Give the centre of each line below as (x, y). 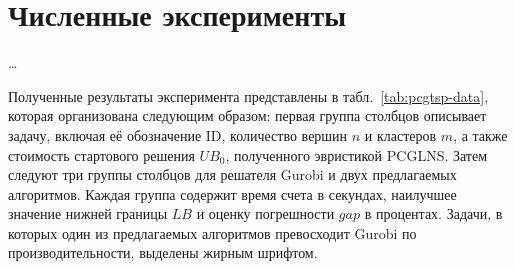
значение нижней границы (88, 213)
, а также (480, 134)
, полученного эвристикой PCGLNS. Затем (356, 154)
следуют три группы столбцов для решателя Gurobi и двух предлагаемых (232, 174)
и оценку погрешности (265, 213)
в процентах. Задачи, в (433, 213)
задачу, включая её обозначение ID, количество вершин (178, 134)
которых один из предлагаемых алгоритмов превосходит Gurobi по (212, 232)
